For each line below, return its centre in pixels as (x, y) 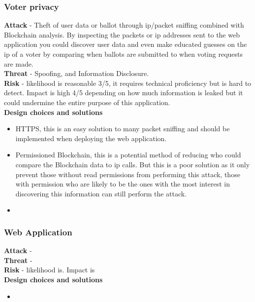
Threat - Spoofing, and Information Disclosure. (77, 73)
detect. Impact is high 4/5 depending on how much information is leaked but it (124, 93)
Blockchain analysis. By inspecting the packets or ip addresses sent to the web (122, 34)
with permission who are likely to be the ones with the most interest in (123, 184)
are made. (19, 63)
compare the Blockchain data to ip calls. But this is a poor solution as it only (133, 164)
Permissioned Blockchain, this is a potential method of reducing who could (128, 155)
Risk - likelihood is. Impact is (49, 270)
